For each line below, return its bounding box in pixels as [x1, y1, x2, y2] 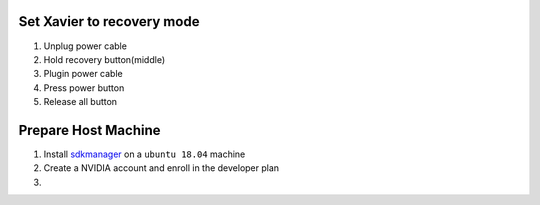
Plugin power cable [43, 68, 124, 80]
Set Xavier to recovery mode [18, 13, 200, 30]
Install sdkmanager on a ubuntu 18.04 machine [43, 148, 246, 160]
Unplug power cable [43, 40, 127, 52]
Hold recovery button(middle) [43, 53, 166, 65]
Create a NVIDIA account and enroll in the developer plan [43, 162, 280, 174]
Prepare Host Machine [18, 121, 161, 139]
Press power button [43, 81, 125, 94]
